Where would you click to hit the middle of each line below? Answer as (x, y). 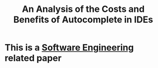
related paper (33, 58)
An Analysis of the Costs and (83, 9)
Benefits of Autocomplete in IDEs (83, 20)
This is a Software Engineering (69, 48)
